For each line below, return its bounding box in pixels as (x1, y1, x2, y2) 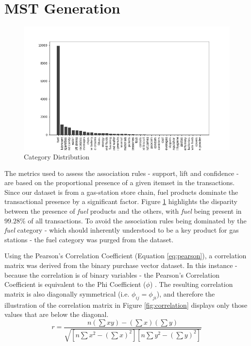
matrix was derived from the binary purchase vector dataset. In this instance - (4, 260, 237, 270)
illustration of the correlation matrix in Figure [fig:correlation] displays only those (4, 299, 248, 310)
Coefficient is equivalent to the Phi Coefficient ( (4, 279, 146, 289)
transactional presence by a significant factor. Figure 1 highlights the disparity (4, 196, 237, 206)
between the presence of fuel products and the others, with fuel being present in (4, 206, 242, 216)
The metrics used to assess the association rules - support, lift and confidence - (4, 168, 239, 178)
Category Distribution (24, 152, 89, 162)
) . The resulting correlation (150, 279, 233, 289)
